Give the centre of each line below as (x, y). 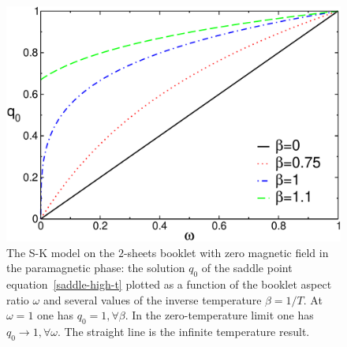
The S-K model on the (61, 252)
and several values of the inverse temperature (152, 299)
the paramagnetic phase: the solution (96, 268)
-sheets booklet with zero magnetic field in (226, 252)
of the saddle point (247, 268)
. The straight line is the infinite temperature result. (183, 332)
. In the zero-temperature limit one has (219, 315)
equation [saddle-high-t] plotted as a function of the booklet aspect (169, 284)
